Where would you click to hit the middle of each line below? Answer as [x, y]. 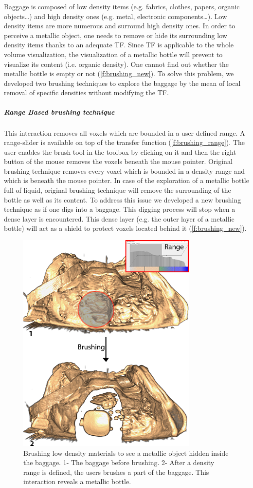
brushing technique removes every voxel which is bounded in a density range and [125, 171]
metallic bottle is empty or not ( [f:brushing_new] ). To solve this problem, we [119, 73]
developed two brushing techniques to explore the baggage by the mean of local [122, 83]
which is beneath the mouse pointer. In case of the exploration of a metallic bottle [126, 180]
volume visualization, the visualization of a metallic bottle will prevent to [113, 54]
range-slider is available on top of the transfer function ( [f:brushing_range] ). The [124, 142]
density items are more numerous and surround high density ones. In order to [120, 26]
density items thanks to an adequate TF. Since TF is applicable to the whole [119, 45]
